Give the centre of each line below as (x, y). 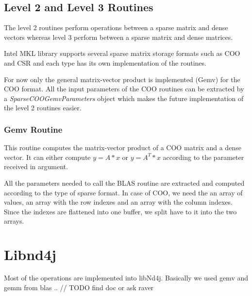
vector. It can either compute (47, 157)
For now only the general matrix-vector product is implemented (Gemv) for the (122, 79)
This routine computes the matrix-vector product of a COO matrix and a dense (123, 148)
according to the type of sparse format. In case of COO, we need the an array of (123, 192)
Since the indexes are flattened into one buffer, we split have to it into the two (120, 211)
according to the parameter (203, 157)
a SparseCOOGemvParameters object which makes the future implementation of (124, 98)
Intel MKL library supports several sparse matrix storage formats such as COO (122, 53)
